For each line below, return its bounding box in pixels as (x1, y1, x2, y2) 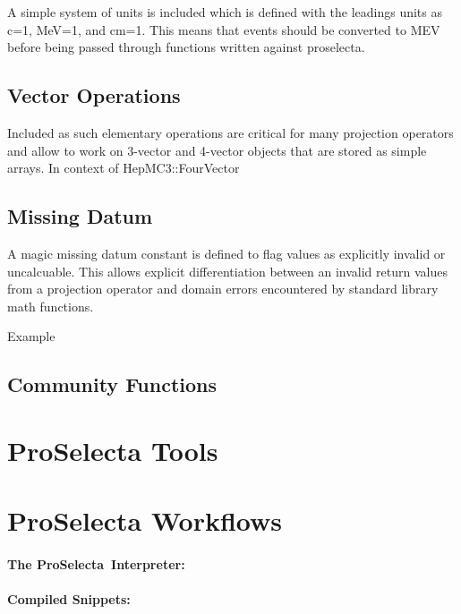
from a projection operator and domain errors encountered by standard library (7, 279, 439, 298)
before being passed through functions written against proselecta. (7, 38, 365, 56)
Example (7, 327, 55, 345)
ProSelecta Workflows (7, 502, 282, 539)
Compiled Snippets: (7, 590, 131, 609)
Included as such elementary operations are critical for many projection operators (7, 123, 454, 141)
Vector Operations (7, 81, 181, 109)
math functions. (7, 296, 94, 315)
